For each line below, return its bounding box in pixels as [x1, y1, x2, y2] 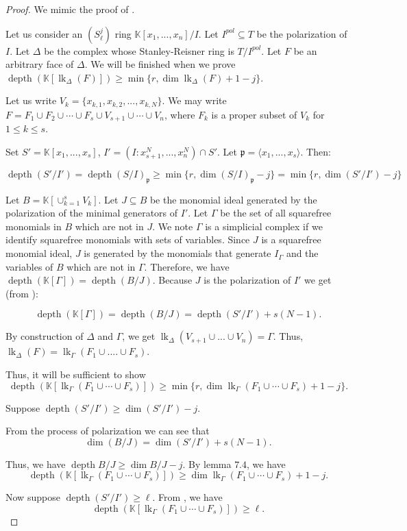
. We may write [162, 93, 227, 108]
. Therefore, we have [144, 259, 230, 273]
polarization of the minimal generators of [5, 206, 178, 220]
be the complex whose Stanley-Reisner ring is [44, 43, 234, 58]
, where [164, 107, 195, 121]
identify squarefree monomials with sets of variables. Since [5, 232, 250, 247]
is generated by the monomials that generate [84, 246, 271, 260]
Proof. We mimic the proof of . [5, 2, 135, 16]
